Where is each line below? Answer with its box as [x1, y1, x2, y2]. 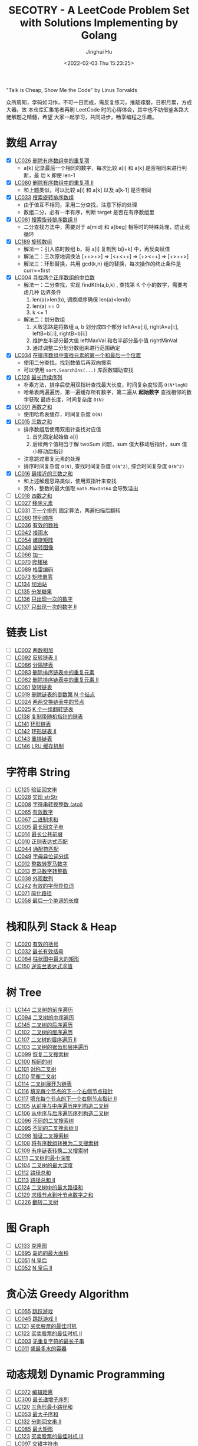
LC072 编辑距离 [14, 1388, 53, 1395]
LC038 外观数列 [14, 875, 54, 882]
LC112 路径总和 [14, 1169, 51, 1176]
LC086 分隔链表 [14, 661, 54, 668]
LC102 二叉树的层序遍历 [14, 1028, 73, 1035]
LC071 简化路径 [14, 890, 52, 897]
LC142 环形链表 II [14, 728, 57, 735]
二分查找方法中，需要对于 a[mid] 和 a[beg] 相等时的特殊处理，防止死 [23, 224, 190, 231]
